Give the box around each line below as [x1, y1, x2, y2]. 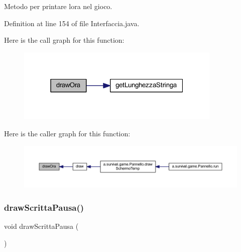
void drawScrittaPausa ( [4, 220, 79, 231]
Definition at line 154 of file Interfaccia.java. [4, 18, 140, 28]
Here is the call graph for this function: [4, 35, 125, 45]
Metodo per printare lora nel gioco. [4, 1, 112, 11]
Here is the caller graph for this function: [4, 128, 131, 138]
